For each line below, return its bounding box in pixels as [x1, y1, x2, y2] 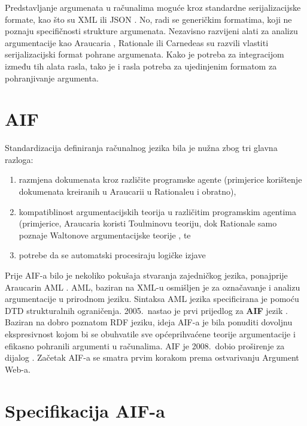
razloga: [5, 153, 34, 165]
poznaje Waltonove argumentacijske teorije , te [19, 228, 191, 241]
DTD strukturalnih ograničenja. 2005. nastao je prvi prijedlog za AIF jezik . [5, 304, 288, 316]
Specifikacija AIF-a [5, 398, 165, 422]
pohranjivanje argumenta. [5, 71, 99, 84]
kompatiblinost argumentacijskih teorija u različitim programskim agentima [19, 205, 297, 217]
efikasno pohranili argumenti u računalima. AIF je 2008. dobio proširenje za [5, 339, 285, 352]
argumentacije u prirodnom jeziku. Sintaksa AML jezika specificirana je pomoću [5, 292, 299, 305]
